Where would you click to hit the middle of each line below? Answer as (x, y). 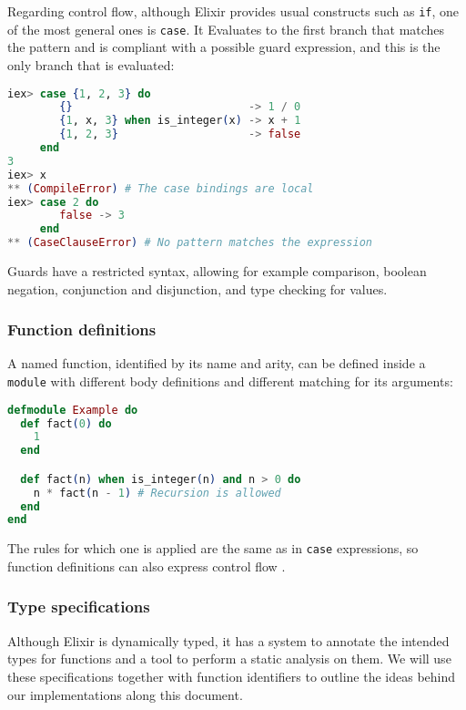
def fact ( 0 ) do (66, 423)
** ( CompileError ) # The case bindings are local (161, 188)
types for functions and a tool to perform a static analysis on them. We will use (229, 659)
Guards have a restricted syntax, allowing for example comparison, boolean (217, 271)
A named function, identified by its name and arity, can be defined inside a (217, 363)
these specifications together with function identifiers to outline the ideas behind (232, 676)
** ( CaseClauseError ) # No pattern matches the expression (190, 243)
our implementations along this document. (125, 694)
